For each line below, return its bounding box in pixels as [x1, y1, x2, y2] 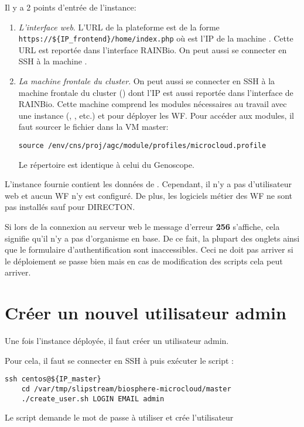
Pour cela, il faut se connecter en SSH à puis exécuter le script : [5, 354, 234, 366]
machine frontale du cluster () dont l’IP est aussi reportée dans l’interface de [18, 86, 293, 98]
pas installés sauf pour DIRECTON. [5, 201, 135, 213]
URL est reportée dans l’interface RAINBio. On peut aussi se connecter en [18, 43, 287, 56]
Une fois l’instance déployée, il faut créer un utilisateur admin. [5, 335, 229, 347]
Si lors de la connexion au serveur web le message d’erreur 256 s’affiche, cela [5, 221, 280, 233]
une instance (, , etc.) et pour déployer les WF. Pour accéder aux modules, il [18, 109, 294, 121]
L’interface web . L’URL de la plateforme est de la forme [18, 20, 220, 33]
